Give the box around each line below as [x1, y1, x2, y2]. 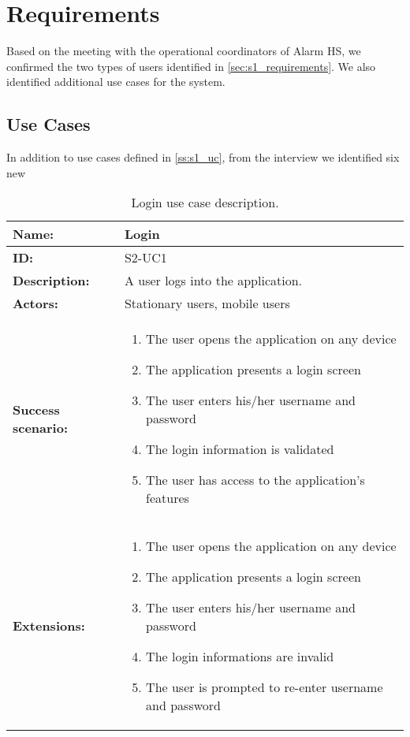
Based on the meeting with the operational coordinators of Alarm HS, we [6, 43, 361, 59]
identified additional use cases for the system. [6, 73, 225, 90]
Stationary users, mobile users [124, 294, 290, 313]
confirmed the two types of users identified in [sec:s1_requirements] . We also [6, 58, 376, 74]
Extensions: [13, 616, 85, 635]
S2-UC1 [124, 248, 167, 267]
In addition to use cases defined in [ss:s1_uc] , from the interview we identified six [6, 149, 400, 166]
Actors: [13, 294, 58, 313]
